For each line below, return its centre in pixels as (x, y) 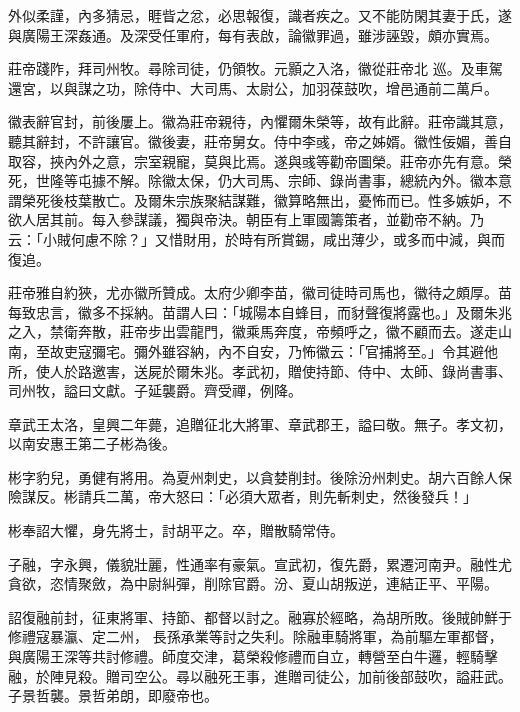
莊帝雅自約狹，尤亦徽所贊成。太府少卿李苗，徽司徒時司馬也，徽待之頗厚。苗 (260, 292)
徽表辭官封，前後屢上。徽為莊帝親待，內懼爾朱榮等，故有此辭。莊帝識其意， (260, 121)
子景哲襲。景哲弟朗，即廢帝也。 (113, 695)
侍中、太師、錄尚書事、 (434, 370)
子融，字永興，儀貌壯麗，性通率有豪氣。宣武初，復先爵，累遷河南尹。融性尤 (260, 563)
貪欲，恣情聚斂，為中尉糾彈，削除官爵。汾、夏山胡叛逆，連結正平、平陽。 (253, 583)
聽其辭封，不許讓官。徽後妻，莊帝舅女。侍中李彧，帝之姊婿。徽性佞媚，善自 (260, 140)
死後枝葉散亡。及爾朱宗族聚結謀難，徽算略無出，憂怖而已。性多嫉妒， (266, 199)
